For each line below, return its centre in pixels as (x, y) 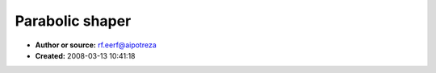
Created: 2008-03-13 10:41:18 (86, 55)
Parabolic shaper (73, 21)
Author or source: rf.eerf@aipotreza (96, 45)
